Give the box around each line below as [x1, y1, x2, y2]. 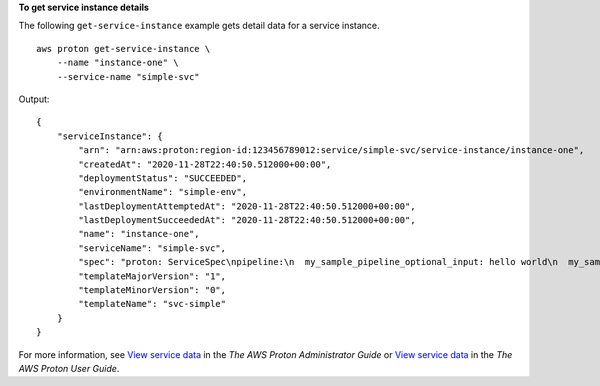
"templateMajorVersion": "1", [78, 270, 227, 282]
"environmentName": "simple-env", [78, 186, 248, 198]
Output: [18, 93, 50, 105]
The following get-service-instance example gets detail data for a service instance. [18, 20, 380, 32]
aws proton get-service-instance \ [36, 43, 211, 54]
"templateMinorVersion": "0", [78, 285, 227, 296]
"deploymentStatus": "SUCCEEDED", [78, 172, 248, 184]
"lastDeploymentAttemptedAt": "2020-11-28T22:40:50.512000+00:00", [78, 200, 416, 212]
